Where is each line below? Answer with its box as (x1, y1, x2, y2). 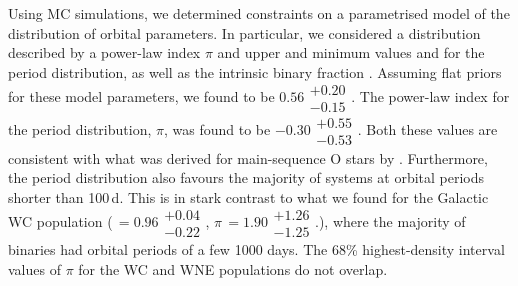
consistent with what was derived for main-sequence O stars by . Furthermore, (8, 147, 488, 168)
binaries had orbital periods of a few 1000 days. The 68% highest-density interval (8, 239, 505, 260)
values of (8, 258, 61, 279)
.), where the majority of (315, 211, 466, 232)
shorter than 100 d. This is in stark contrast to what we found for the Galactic (8, 186, 489, 207)
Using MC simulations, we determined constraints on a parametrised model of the (8, 3, 510, 23)
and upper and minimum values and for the (217, 42, 485, 63)
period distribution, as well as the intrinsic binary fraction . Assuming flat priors (8, 61, 502, 82)
